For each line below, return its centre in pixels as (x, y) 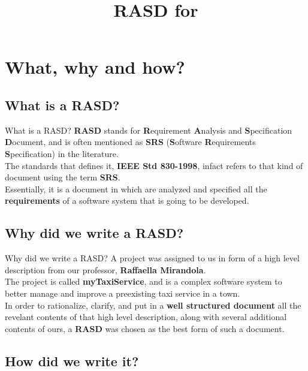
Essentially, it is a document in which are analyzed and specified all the (136, 188)
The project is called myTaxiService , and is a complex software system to (144, 281)
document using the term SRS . (63, 177)
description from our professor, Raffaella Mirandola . (105, 269)
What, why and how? (95, 67)
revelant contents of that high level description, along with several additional (146, 317)
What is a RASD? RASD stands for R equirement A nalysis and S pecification (149, 130)
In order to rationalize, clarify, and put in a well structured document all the (153, 305)
